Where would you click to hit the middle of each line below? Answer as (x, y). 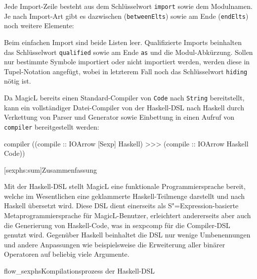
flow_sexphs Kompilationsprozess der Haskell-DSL (80, 271)
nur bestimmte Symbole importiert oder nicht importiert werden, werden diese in (127, 62)
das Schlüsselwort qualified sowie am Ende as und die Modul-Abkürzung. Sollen (128, 52)
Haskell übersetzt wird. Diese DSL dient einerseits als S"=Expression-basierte (121, 206)
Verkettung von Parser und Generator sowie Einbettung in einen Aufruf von (119, 117)
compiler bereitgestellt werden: (52, 126)
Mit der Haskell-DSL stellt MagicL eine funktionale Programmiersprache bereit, (125, 186)
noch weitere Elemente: (39, 25)
